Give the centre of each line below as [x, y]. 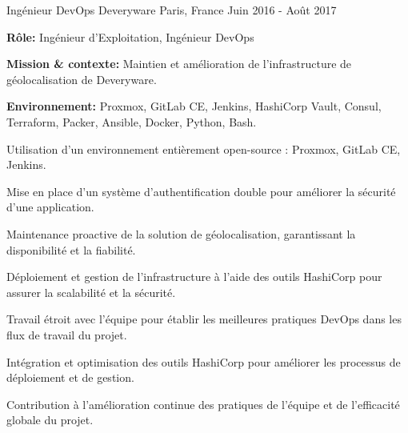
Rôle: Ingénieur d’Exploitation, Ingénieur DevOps [130, 36]
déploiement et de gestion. [70, 377]
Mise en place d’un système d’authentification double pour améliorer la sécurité [201, 191]
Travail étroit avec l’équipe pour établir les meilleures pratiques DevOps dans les [204, 319]
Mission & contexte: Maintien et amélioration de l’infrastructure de [179, 64]
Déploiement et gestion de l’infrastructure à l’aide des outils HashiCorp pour [194, 277]
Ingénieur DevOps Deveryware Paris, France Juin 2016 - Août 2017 [172, 10]
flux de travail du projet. [67, 334]
